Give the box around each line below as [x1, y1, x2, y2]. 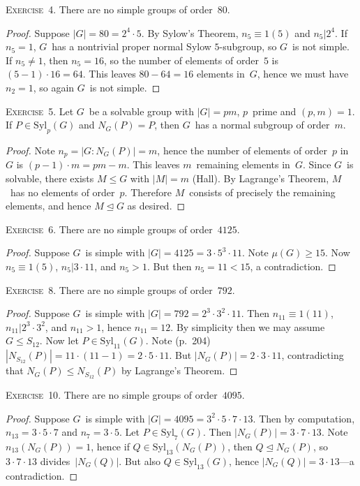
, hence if [91, 439, 130, 453]
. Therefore [124, 184, 172, 199]
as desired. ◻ [127, 198, 186, 213]
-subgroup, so [219, 39, 277, 54]
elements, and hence [6, 198, 91, 213]
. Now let [39, 333, 79, 348]
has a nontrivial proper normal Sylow [52, 39, 211, 54]
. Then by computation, [253, 411, 355, 425]
